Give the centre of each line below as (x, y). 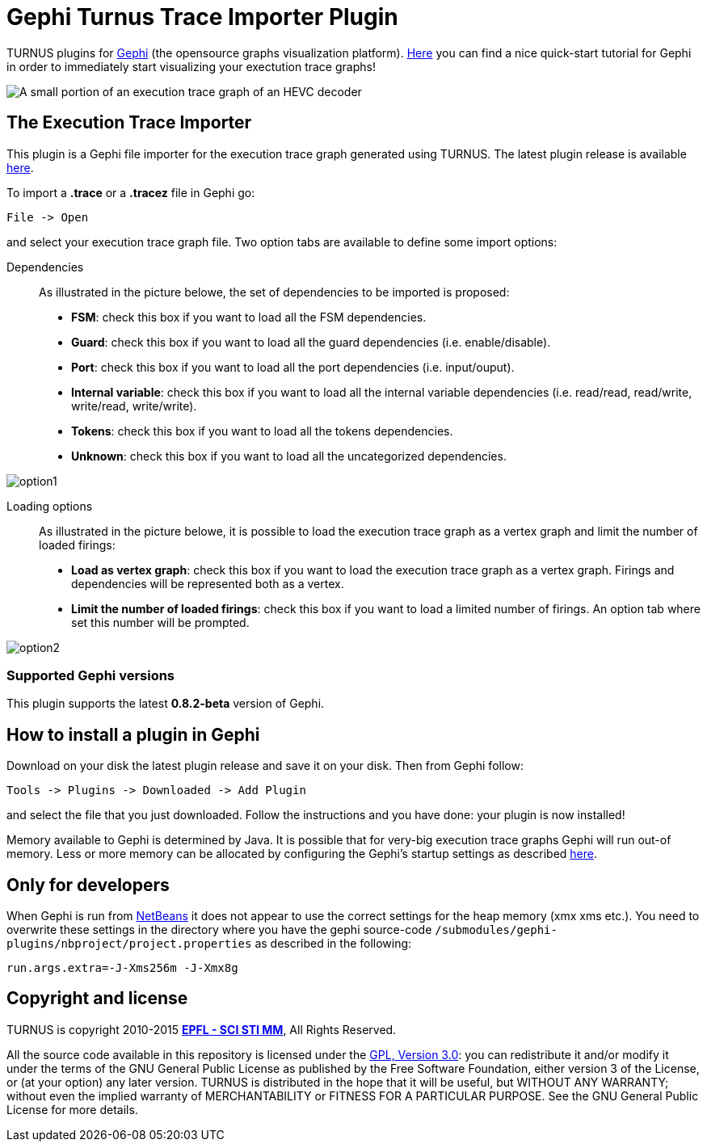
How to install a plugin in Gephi (133, 734)
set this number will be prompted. (160, 622)
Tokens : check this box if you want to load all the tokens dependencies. (262, 431)
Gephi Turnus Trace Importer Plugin (202, 17)
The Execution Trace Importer (129, 123)
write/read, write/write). (134, 406)
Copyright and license (97, 999)
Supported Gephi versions (91, 675)
